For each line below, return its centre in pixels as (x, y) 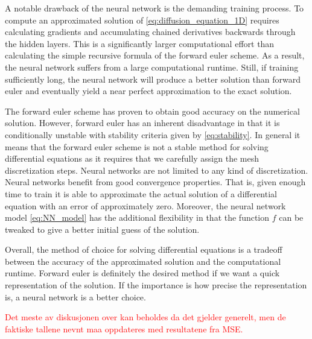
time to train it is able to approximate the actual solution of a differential (141, 193)
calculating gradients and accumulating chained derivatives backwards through (150, 32)
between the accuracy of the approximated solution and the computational (143, 261)
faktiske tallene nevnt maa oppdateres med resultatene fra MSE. (124, 328)
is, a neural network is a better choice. (75, 296)
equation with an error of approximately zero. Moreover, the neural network (145, 205)
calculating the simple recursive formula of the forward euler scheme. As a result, (155, 55)
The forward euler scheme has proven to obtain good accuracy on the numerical (152, 111)
